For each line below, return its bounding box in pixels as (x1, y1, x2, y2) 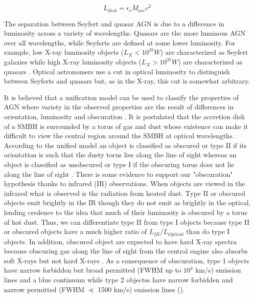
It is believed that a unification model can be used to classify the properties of (4, 92, 239, 102)
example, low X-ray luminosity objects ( (4, 47, 124, 57)
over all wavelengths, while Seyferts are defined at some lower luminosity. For (4, 37, 235, 47)
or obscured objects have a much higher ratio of (4, 226, 147, 236)
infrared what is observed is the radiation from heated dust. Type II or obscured (4, 188, 246, 198)
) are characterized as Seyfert (160, 47, 248, 57)
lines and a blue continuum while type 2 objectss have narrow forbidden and (4, 274, 233, 284)
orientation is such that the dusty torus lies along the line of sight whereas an (4, 149, 237, 160)
